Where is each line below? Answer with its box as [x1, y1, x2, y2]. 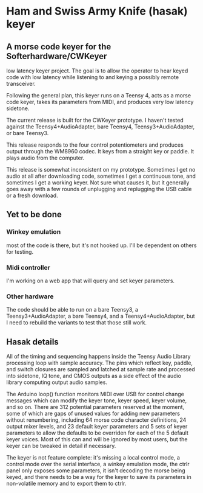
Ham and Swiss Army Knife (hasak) [6, 4, 188, 18]
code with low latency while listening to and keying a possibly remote [6, 74, 179, 80]
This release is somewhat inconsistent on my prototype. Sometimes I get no [6, 166, 196, 173]
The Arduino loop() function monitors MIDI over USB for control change [6, 391, 185, 398]
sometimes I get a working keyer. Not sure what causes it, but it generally [6, 179, 190, 186]
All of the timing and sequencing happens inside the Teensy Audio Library [6, 353, 191, 360]
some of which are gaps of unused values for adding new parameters [6, 410, 181, 418]
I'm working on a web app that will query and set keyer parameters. [6, 277, 175, 284]
